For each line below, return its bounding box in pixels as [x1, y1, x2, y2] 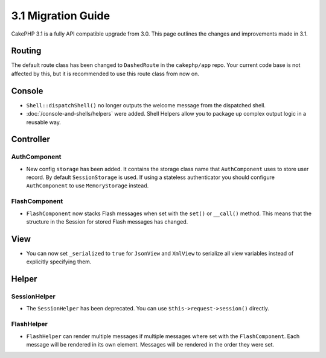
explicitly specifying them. [26, 258, 92, 265]
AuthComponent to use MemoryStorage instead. [26, 182, 149, 189]
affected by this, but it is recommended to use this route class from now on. [11, 70, 199, 77]
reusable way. [26, 118, 62, 126]
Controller [11, 134, 51, 145]
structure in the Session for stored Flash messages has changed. [26, 218, 188, 225]
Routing [11, 46, 42, 56]
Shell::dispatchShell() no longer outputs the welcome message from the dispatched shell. [26, 101, 266, 108]
